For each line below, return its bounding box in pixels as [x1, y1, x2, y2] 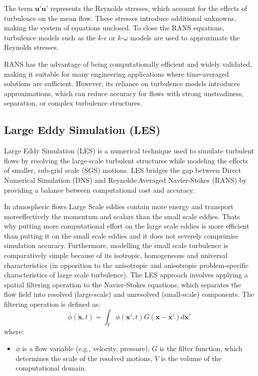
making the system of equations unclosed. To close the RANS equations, [4, 22, 225, 33]
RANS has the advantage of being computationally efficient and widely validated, [4, 58, 252, 69]
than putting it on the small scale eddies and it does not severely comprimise [4, 230, 239, 241]
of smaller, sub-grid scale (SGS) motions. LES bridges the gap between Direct [4, 165, 241, 175]
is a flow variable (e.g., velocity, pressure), [22, 343, 150, 354]
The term [4, 3, 33, 13]
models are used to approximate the [130, 32, 240, 42]
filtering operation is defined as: [4, 299, 100, 309]
